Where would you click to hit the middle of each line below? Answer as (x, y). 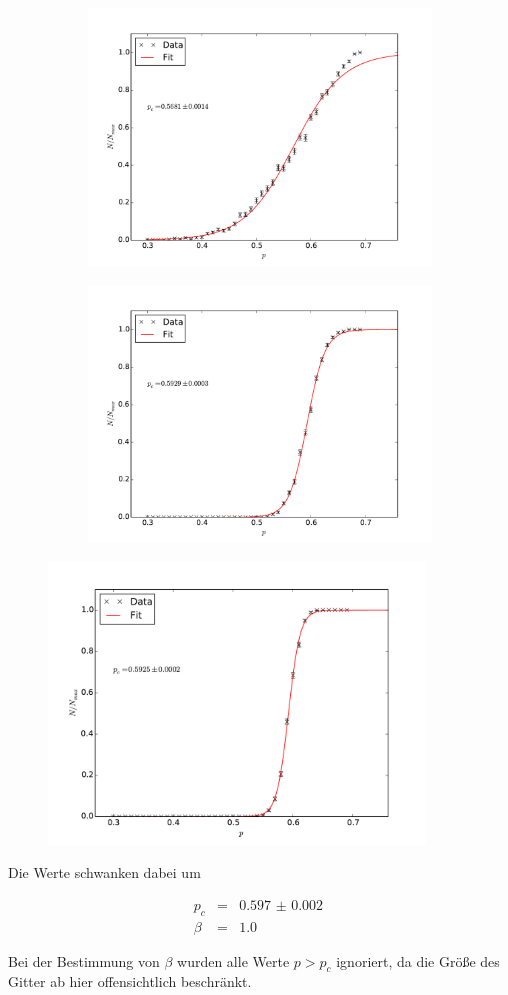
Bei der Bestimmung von (84, 960)
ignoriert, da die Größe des (418, 960)
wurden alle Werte (233, 960)
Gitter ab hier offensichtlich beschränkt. (130, 981)
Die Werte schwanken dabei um (104, 872)
